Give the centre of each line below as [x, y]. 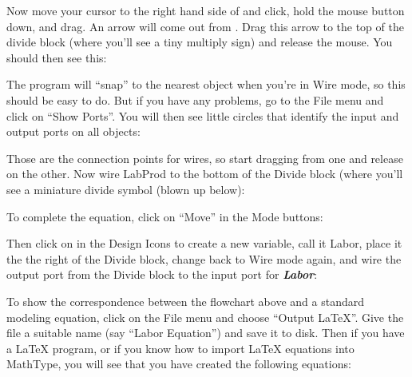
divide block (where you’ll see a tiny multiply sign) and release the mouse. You [200, 42]
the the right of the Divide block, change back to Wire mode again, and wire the [204, 258]
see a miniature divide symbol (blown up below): [126, 189]
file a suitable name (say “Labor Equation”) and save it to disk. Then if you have [206, 333]
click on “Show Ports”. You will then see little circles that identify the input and [203, 115]
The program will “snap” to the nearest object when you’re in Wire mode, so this [206, 84]
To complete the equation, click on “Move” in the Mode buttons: [165, 216]
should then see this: [57, 57]
